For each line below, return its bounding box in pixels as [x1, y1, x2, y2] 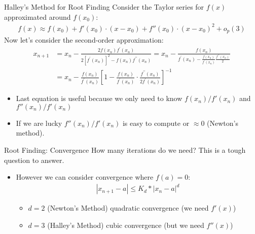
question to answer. [4, 154, 64, 165]
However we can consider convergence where [16, 172, 154, 182]
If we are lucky [16, 117, 62, 128]
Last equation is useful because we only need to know [16, 93, 183, 104]
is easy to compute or [122, 117, 190, 128]
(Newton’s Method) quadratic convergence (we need [47, 203, 209, 213]
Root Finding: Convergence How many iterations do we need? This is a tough [4, 144, 246, 155]
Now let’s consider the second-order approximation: [4, 35, 164, 45]
